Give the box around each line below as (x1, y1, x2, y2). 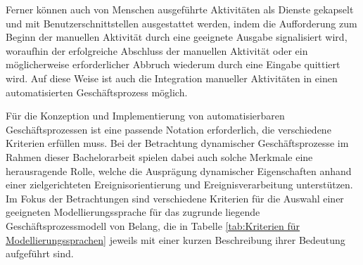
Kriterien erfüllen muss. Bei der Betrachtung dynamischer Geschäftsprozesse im (6, 136, 349, 150)
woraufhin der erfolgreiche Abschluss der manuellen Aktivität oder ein (6, 43, 308, 58)
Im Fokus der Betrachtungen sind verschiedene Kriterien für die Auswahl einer (6, 190, 344, 205)
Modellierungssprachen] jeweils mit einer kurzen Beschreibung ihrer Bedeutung (6, 232, 345, 247)
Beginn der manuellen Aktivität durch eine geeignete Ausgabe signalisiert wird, (6, 30, 348, 44)
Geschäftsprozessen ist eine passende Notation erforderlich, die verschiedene (6, 122, 331, 136)
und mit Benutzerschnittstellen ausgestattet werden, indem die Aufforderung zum (6, 15, 357, 30)
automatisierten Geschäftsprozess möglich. (6, 84, 188, 99)
